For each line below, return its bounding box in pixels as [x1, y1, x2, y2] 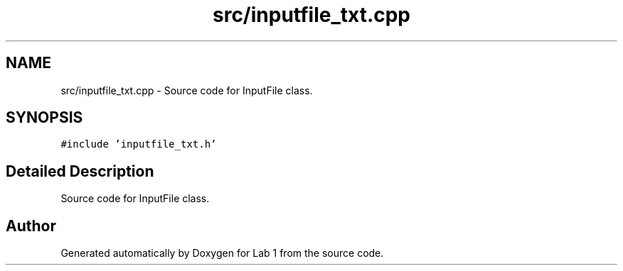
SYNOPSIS [6, 109, 83, 127]
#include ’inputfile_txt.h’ [60, 138, 217, 150]
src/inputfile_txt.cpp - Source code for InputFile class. [60, 84, 313, 96]
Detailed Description [6, 162, 154, 180]
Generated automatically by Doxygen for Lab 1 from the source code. [60, 247, 384, 260]
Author [6, 216, 56, 235]
